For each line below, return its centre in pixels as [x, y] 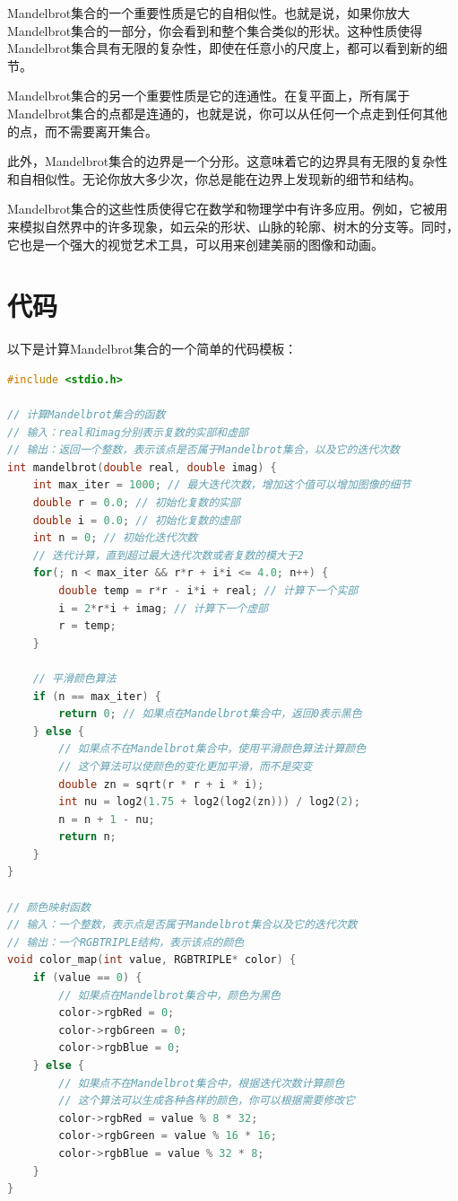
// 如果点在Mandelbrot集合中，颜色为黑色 [169, 995]
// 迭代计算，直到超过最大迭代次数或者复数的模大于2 [168, 555]
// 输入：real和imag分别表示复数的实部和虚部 [128, 432]
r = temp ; [87, 626]
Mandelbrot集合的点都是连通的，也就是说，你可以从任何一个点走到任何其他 [228, 113]
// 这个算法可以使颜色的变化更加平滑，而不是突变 [186, 766]
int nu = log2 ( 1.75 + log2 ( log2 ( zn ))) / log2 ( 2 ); [209, 802]
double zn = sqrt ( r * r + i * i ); [161, 784]
